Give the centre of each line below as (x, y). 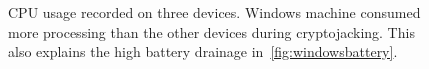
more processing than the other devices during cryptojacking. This (211, 31)
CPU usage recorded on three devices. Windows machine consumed (214, 12)
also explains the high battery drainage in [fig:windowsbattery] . (203, 51)
